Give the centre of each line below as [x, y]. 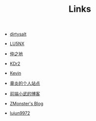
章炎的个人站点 [25, 83]
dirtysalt [18, 34]
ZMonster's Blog [26, 104]
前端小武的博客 [25, 94]
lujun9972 [20, 113]
